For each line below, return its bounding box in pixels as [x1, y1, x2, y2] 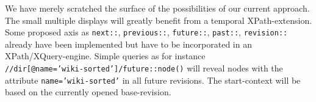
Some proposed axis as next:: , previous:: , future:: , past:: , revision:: [5, 26, 288, 38]
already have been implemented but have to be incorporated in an [5, 37, 252, 50]
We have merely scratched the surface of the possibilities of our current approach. [5, 2, 310, 14]
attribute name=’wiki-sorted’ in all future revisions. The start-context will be [5, 73, 301, 86]
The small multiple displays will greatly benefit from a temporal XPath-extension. [5, 13, 312, 26]
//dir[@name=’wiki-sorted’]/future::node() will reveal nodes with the [5, 62, 283, 75]
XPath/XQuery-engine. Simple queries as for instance [5, 49, 206, 62]
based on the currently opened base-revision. [5, 86, 171, 98]
